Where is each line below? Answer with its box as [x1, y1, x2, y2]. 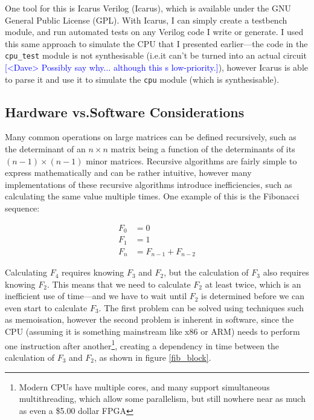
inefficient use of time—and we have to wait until [5, 289, 187, 302]
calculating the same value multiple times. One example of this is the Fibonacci [5, 190, 300, 202]
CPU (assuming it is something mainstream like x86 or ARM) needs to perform [5, 325, 300, 338]
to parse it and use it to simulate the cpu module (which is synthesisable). [5, 73, 280, 85]
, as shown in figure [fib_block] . [94, 351, 211, 363]
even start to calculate [5, 301, 88, 314]
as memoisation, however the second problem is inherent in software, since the [5, 313, 294, 326]
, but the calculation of [164, 266, 249, 279]
